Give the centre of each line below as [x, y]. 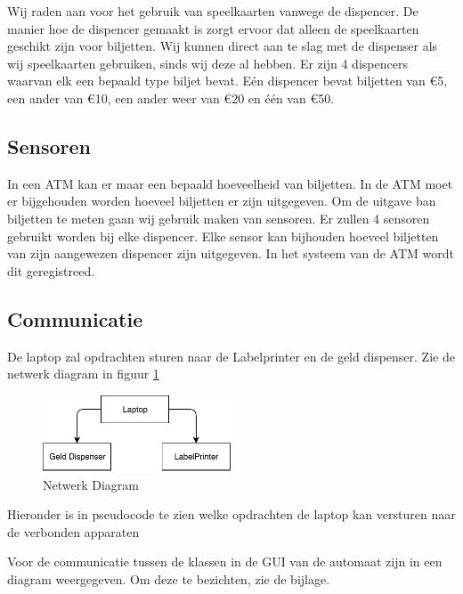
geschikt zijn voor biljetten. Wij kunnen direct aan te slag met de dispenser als [223, 46]
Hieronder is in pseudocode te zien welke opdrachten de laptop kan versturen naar [231, 514]
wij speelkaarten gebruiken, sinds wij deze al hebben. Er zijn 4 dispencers [207, 63]
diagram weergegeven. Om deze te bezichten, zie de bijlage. [169, 579]
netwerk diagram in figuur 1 [83, 374]
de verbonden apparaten [73, 531]
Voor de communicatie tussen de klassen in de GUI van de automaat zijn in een [225, 561]
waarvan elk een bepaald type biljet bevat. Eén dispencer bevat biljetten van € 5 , [227, 81]
